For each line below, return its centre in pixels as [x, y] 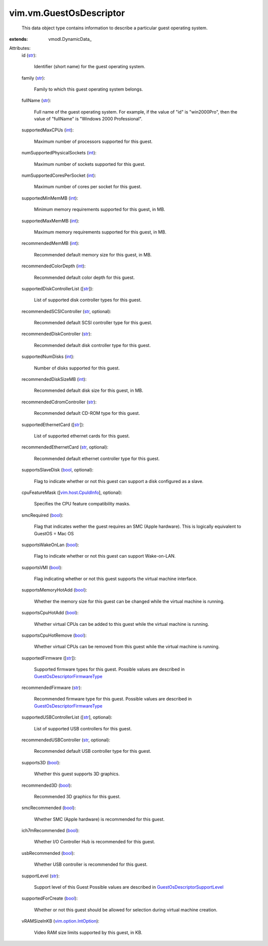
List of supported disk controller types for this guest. [88, 300]
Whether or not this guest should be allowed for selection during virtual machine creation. [126, 910]
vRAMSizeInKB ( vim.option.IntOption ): [60, 921]
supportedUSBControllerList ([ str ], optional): [67, 717]
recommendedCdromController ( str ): [59, 402]
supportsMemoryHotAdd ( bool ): [54, 590]
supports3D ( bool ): [41, 762]
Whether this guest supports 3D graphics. [77, 774]
